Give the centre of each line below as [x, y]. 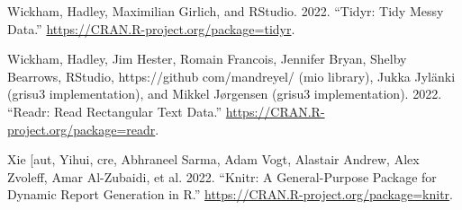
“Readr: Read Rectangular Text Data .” [115, 111]
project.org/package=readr [82, 129]
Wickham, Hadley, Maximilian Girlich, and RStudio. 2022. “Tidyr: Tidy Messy [226, 11]
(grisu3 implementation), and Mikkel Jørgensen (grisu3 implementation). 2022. [225, 94]
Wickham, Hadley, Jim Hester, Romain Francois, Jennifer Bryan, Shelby [207, 59]
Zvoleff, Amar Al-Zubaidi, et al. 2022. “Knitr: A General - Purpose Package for [222, 176]
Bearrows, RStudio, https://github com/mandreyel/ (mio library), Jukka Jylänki [231, 76]
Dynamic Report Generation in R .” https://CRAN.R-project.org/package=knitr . [230, 194]
